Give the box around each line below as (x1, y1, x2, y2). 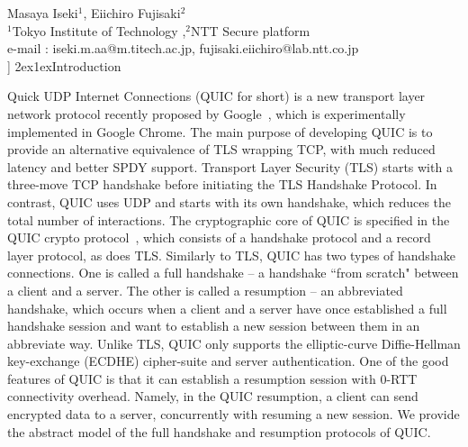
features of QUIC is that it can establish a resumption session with (7, 369, 376, 388)
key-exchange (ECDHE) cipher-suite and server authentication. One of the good (7, 351, 449, 370)
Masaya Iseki (7, 4, 78, 22)
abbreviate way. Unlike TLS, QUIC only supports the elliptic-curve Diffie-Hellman (7, 333, 461, 352)
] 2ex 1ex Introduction (7, 56, 121, 75)
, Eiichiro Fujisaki (83, 4, 181, 22)
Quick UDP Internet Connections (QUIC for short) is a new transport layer (7, 87, 426, 105)
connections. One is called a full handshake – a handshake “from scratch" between (7, 263, 459, 282)
